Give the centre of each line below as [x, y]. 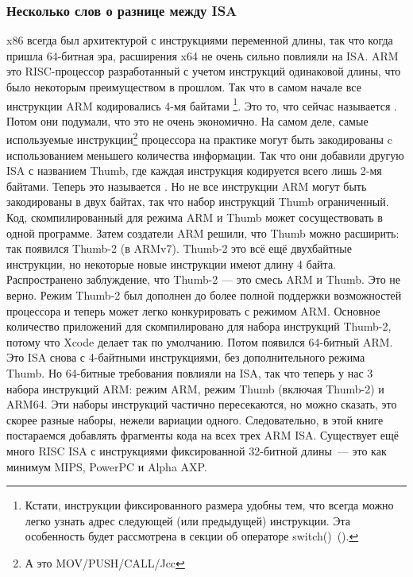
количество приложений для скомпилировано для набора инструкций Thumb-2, [199, 326]
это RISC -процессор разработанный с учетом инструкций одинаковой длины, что [204, 71]
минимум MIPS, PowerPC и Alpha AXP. [107, 466]
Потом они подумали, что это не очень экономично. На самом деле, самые [187, 120]
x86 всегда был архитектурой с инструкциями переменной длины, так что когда [200, 40]
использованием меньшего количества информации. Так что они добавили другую [205, 155]
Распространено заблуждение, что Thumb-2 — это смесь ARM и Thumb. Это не [204, 279]
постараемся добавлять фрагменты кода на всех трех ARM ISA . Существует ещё [203, 435]
